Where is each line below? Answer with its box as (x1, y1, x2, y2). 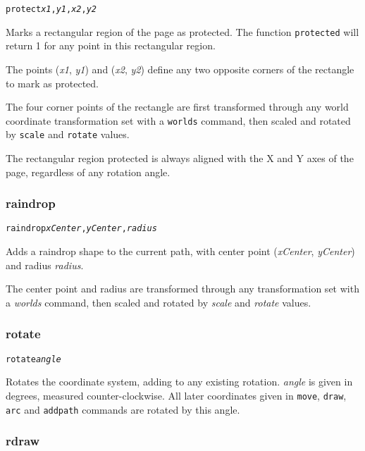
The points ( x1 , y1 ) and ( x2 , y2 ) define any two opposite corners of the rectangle (6, 61, 354, 76)
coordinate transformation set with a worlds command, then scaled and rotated (6, 113, 351, 128)
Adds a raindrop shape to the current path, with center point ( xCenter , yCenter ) (6, 244, 355, 259)
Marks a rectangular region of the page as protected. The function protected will (6, 24, 359, 39)
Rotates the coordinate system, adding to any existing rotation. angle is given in (6, 374, 353, 389)
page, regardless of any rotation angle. (6, 164, 171, 179)
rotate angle (6, 354, 61, 364)
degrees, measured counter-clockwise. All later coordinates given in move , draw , (6, 388, 347, 402)
